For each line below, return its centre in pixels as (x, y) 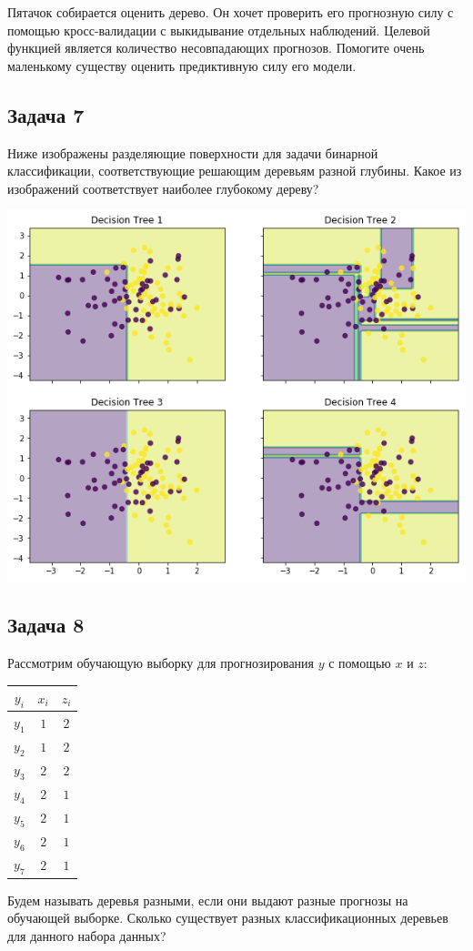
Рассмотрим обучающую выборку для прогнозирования (161, 663)
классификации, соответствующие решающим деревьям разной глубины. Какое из (235, 171)
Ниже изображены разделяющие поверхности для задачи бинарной (193, 152)
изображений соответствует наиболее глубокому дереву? (163, 188)
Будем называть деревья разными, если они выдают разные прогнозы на (208, 900)
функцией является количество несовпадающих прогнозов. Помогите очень (216, 48)
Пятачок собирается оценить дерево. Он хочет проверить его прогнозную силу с (231, 12)
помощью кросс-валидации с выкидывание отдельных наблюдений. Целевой (219, 30)
